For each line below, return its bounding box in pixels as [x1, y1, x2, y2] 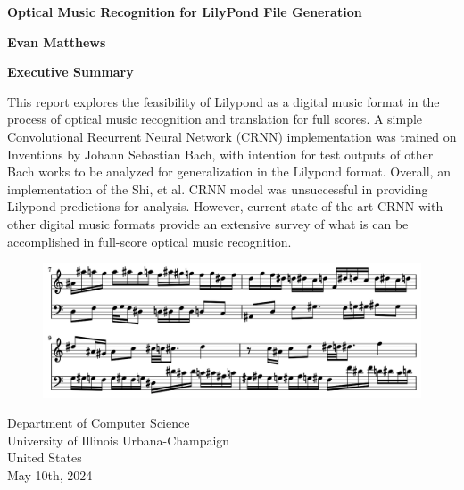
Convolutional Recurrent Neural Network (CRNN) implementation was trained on [7, 127, 457, 145]
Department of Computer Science [7, 413, 190, 432]
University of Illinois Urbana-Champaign [7, 430, 230, 449]
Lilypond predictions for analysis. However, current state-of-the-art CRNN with [7, 197, 443, 216]
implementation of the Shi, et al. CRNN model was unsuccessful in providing [7, 179, 428, 198]
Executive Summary [7, 62, 134, 81]
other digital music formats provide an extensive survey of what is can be [7, 214, 409, 233]
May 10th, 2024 [7, 466, 93, 485]
